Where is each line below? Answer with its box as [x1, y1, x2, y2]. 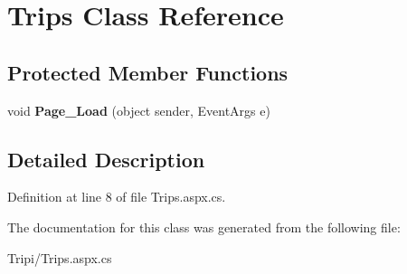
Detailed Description [7, 145, 205, 173]
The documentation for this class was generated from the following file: [7, 217, 401, 236]
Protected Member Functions [7, 58, 289, 86]
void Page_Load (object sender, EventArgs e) [7, 100, 270, 119]
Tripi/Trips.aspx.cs [7, 248, 112, 267]
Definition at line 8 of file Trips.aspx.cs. [7, 187, 226, 206]
